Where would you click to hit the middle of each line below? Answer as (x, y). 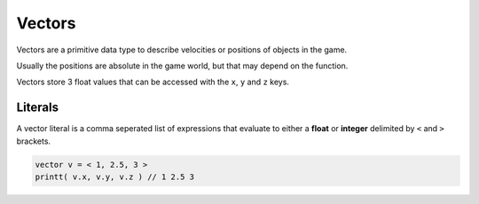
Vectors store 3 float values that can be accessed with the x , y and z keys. (153, 82)
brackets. (34, 141)
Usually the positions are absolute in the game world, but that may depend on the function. (182, 66)
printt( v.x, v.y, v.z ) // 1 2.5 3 (115, 177)
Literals (38, 108)
